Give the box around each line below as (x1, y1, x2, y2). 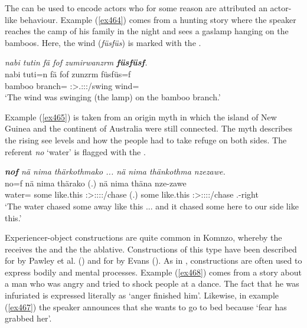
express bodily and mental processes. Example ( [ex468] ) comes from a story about (5, 265, 302, 278)
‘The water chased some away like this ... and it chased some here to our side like (5, 199, 299, 212)
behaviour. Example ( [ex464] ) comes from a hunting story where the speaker (19, 13, 296, 25)
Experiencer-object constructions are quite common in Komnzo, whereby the (5, 231, 282, 244)
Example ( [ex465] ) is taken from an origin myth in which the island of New (5, 110, 277, 123)
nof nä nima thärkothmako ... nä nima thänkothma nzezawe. (5, 165, 226, 178)
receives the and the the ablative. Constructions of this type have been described (5, 242, 297, 255)
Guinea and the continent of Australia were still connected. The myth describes (5, 122, 293, 135)
